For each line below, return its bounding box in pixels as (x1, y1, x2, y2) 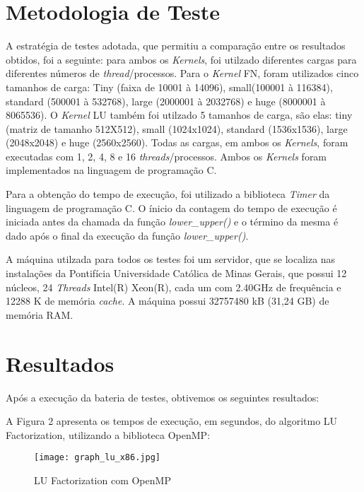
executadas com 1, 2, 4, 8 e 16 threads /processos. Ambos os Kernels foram (6, 148, 327, 163)
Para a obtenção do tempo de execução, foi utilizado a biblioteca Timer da (6, 187, 330, 201)
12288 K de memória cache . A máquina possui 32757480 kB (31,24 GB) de (6, 293, 329, 308)
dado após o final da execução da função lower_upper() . (6, 228, 249, 242)
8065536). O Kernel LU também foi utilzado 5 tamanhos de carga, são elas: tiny (6, 107, 353, 122)
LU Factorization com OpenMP (34, 472, 171, 487)
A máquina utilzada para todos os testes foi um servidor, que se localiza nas (6, 252, 336, 266)
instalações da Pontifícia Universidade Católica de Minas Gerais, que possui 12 (6, 266, 347, 281)
